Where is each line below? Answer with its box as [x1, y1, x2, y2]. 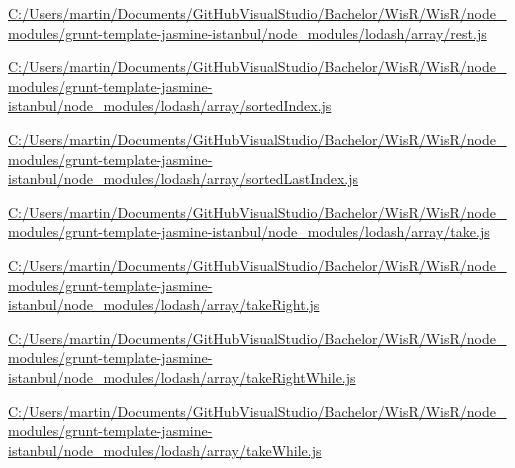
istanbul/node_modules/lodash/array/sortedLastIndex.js [8, 168, 359, 189]
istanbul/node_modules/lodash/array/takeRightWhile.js [8, 366, 356, 387]
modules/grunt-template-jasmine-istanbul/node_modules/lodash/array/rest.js [8, 22, 487, 43]
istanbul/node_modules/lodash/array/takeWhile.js [8, 439, 322, 460]
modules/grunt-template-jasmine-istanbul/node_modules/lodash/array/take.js [8, 221, 490, 242]
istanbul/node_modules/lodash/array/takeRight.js [8, 294, 320, 315]
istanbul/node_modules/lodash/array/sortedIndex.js [8, 95, 332, 116]
